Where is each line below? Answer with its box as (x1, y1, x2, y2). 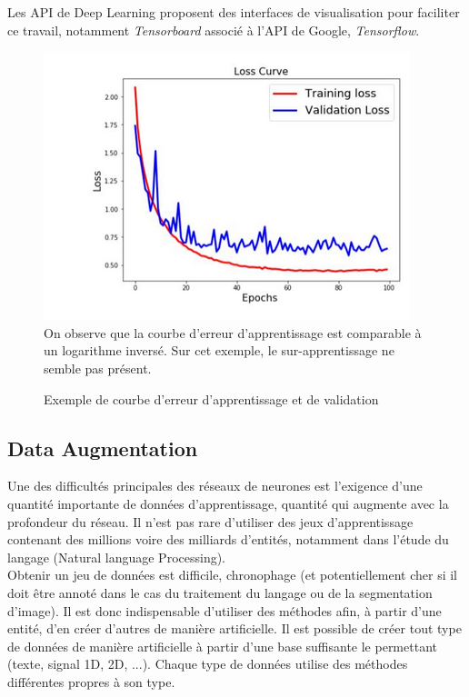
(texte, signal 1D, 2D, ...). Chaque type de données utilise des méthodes (7, 654, 408, 673)
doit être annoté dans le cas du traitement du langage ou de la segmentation (7, 582, 433, 602)
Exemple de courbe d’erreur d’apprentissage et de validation (44, 389, 379, 408)
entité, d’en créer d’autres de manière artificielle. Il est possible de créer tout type (7, 619, 462, 638)
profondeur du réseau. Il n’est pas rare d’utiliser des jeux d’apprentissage (7, 512, 414, 531)
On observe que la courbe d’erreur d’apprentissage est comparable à (44, 323, 422, 342)
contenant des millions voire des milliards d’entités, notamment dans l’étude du (7, 530, 449, 549)
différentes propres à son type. (7, 672, 175, 691)
